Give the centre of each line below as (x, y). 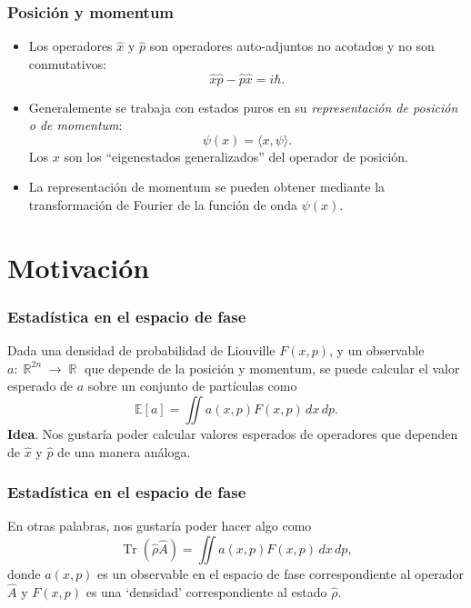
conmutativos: (68, 63)
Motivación (79, 267)
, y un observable (377, 350)
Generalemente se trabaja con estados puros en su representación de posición (243, 107)
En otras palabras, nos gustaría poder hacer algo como (160, 526)
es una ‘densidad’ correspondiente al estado (206, 591)
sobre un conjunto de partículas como (192, 386)
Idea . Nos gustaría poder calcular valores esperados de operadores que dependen (233, 433)
